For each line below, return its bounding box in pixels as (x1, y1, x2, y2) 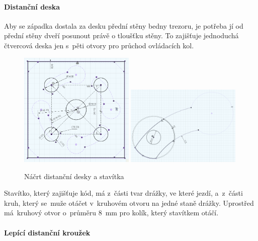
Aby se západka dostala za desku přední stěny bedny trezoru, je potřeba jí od (4, 20, 243, 31)
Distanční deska (4, 1, 60, 12)
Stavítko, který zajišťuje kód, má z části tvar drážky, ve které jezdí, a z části (4, 188, 243, 198)
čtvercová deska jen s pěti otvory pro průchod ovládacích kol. (4, 40, 194, 50)
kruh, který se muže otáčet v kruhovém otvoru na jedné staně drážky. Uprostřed (4, 197, 254, 208)
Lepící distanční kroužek (4, 227, 91, 237)
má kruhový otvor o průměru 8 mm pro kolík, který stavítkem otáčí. (4, 207, 219, 218)
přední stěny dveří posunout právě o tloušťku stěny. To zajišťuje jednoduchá (4, 30, 239, 41)
